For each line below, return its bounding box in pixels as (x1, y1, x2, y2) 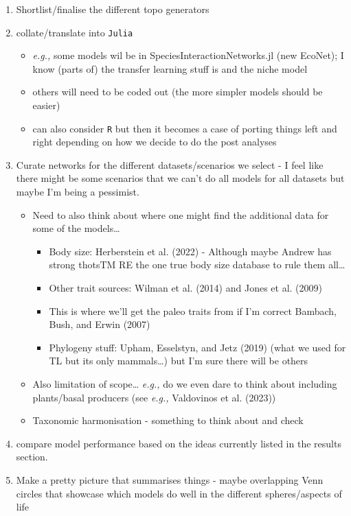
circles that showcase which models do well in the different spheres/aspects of (16, 486, 342, 500)
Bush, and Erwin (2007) (49, 317, 150, 331)
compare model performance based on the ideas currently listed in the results (16, 436, 341, 450)
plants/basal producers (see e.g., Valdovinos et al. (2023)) (32, 390, 276, 404)
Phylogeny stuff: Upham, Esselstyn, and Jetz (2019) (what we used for (49, 340, 346, 354)
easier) (32, 98, 60, 113)
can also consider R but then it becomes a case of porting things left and (32, 121, 337, 135)
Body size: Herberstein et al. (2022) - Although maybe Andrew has (49, 244, 332, 258)
